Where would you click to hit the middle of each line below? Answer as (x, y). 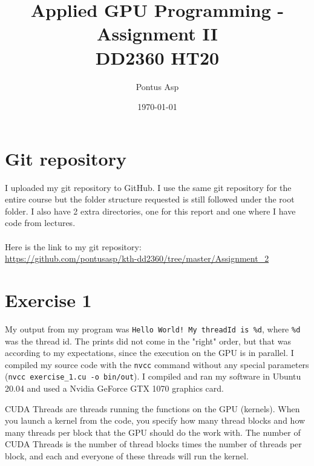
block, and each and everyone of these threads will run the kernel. (127, 456)
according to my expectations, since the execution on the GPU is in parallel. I (149, 353)
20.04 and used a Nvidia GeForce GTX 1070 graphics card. (114, 388)
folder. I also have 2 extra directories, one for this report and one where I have (150, 211)
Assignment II (157, 34)
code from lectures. (40, 223)
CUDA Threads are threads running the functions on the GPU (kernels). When (152, 408)
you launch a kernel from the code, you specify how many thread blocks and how (155, 420)
